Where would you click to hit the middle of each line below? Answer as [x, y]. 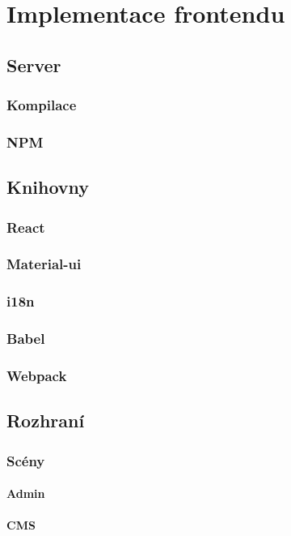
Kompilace [42, 105]
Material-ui [44, 264]
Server [34, 64]
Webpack [37, 375]
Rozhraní [46, 420]
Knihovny [48, 187]
